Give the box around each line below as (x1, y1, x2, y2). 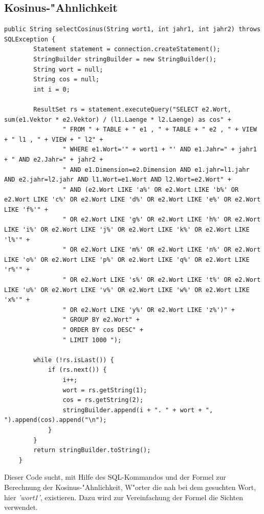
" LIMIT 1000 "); (62, 336, 122, 344)
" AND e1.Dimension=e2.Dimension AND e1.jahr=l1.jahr (62, 166, 250, 173)
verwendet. (4, 502, 38, 512)
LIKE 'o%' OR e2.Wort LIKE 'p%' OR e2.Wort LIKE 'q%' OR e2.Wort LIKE (4, 256, 250, 263)
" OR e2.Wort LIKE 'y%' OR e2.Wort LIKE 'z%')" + (62, 306, 235, 314)
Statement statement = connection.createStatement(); (33, 46, 221, 53)
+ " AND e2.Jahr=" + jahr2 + (4, 155, 103, 163)
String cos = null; (33, 76, 100, 83)
